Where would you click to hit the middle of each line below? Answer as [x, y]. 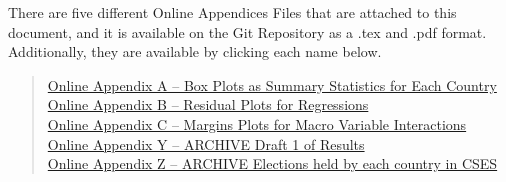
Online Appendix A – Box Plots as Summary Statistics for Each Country [272, 84]
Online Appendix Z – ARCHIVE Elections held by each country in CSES [272, 163]
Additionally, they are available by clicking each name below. [195, 51]
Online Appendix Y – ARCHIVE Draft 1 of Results [206, 143]
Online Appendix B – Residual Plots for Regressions [208, 104]
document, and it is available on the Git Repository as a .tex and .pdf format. [247, 31]
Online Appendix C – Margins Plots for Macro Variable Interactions [257, 123]
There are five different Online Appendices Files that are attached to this [232, 12]
